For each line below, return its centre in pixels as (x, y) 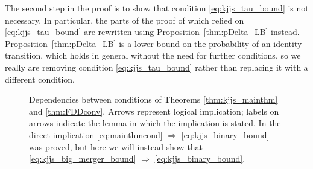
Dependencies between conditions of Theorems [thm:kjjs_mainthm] (153, 99)
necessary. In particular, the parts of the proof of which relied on (125, 20)
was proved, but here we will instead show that (116, 146)
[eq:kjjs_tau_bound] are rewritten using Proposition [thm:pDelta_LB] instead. (152, 32)
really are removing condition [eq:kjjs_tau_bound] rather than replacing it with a (156, 67)
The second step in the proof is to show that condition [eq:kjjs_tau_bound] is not (157, 8)
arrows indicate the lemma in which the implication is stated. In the (155, 123)
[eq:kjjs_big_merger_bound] (83, 158)
